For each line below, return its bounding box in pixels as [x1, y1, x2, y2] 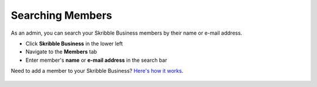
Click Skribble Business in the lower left [25, 40, 123, 47]
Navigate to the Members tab [25, 48, 97, 55]
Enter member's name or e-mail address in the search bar [25, 56, 167, 63]
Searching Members [11, 9, 113, 22]
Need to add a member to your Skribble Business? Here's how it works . [11, 68, 184, 75]
